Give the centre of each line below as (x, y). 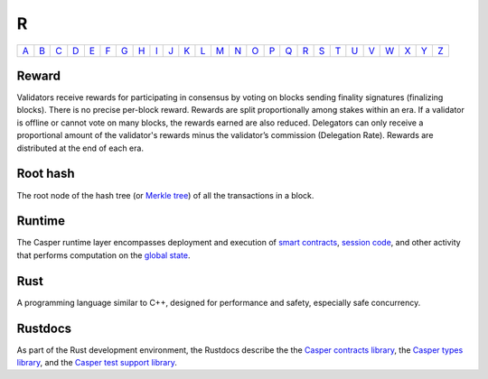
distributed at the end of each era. (80, 148)
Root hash (46, 174)
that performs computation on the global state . (103, 255)
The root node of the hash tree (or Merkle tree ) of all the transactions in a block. (165, 195)
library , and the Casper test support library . (97, 363)
